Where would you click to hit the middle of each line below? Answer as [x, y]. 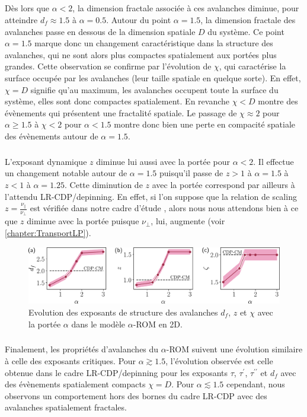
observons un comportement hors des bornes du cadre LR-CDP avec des [136, 395]
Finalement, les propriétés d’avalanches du [82, 349]
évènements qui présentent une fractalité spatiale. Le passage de [121, 112]
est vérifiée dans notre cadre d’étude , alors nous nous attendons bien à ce [164, 208]
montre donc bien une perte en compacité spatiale [205, 124]
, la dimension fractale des [248, 19]
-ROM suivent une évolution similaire [234, 349]
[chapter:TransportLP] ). [48, 233]
